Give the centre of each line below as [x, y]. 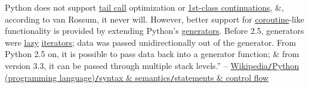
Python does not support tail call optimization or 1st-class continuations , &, [144, 7]
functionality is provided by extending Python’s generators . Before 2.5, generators [154, 31]
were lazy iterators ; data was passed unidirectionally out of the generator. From [151, 42]
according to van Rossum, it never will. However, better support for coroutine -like [154, 19]
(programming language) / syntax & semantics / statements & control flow [137, 77]
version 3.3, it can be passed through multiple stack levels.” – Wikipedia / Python [152, 65]
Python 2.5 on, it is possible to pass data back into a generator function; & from [152, 54]
